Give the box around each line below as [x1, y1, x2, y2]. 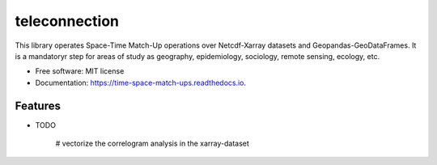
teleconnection [15, 12, 120, 30]
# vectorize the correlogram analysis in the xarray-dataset [55, 138, 250, 149]
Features [15, 99, 61, 112]
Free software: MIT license [35, 66, 125, 76]
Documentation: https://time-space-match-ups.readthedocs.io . [35, 78, 247, 87]
